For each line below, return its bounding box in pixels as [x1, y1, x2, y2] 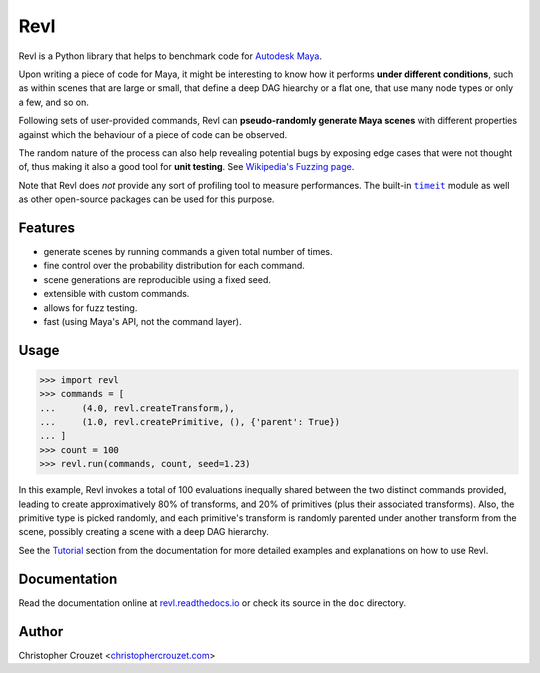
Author [18, 623, 64, 640]
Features [18, 219, 75, 236]
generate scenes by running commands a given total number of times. [43, 245, 334, 257]
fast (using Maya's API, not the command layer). [43, 315, 242, 327]
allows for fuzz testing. [43, 301, 138, 314]
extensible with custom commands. [43, 288, 190, 300]
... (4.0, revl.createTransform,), [39, 402, 235, 414]
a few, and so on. [18, 96, 89, 108]
